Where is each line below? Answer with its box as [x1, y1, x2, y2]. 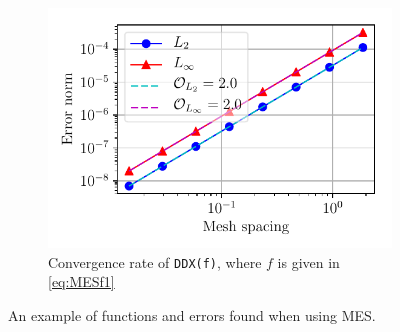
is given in [277, 251, 340, 272]
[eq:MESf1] [48, 271, 115, 292]
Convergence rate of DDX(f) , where [48, 251, 262, 272]
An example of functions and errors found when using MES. [8, 304, 376, 325]
